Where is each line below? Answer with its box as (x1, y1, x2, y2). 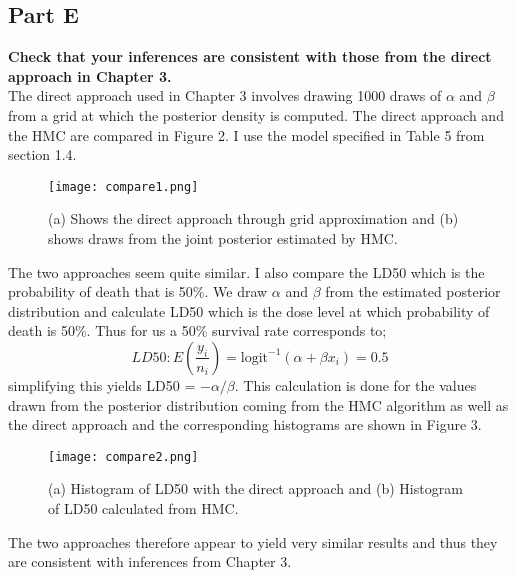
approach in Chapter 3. (8, 65, 172, 86)
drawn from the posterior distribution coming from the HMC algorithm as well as (8, 394, 509, 415)
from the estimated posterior (325, 281, 501, 302)
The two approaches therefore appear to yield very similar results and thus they (8, 531, 498, 552)
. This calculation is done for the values (234, 374, 477, 395)
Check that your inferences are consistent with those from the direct (8, 46, 492, 67)
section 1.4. (8, 144, 77, 165)
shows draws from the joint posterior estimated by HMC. (48, 228, 398, 249)
